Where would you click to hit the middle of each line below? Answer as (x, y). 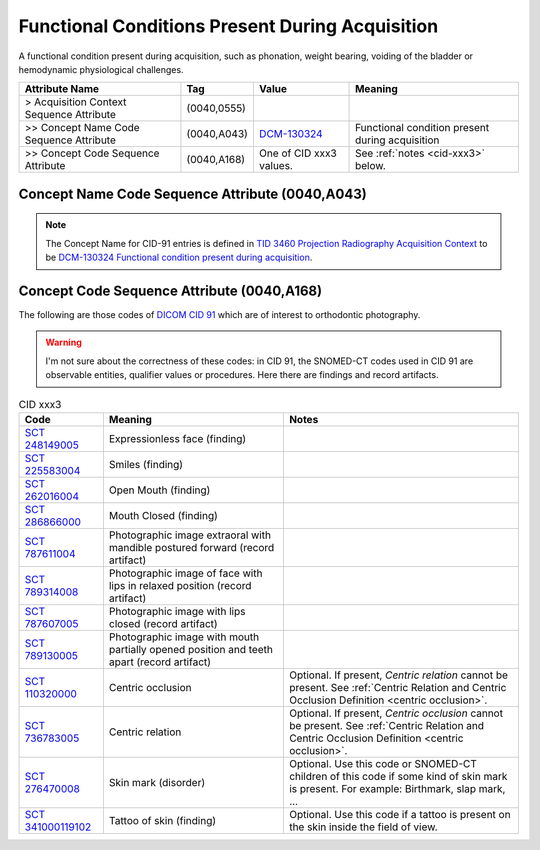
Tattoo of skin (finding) (162, 820)
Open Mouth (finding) (159, 490)
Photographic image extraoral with (190, 535)
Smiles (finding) (146, 464)
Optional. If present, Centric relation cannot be (398, 675)
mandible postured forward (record (191, 547)
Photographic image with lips (177, 611)
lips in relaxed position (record (180, 585)
